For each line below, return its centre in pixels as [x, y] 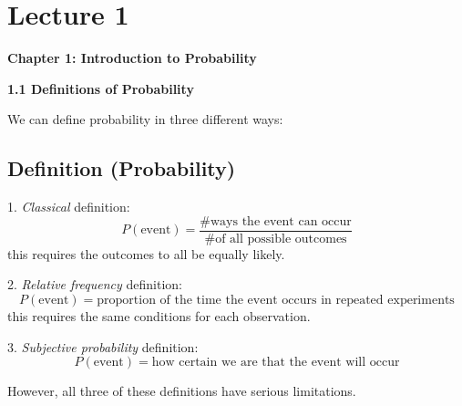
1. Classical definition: [69, 207]
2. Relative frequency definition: [95, 284]
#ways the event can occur [276, 221]
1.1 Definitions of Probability [101, 88]
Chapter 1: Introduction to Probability [132, 58]
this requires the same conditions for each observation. [159, 315]
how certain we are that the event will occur [276, 363]
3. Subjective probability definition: [103, 346]
